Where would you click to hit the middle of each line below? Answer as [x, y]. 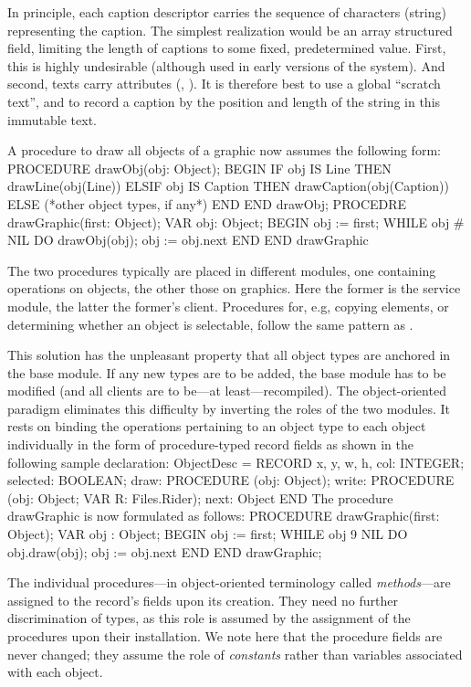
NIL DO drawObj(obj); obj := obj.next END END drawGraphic [188, 240]
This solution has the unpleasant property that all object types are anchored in [229, 355]
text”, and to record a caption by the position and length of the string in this [224, 101]
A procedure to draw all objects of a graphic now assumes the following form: [224, 150]
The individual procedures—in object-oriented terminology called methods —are [229, 582]
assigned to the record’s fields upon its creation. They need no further [203, 600]
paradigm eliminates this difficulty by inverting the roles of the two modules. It [229, 408]
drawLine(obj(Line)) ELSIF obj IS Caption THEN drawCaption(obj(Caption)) [228, 186]
